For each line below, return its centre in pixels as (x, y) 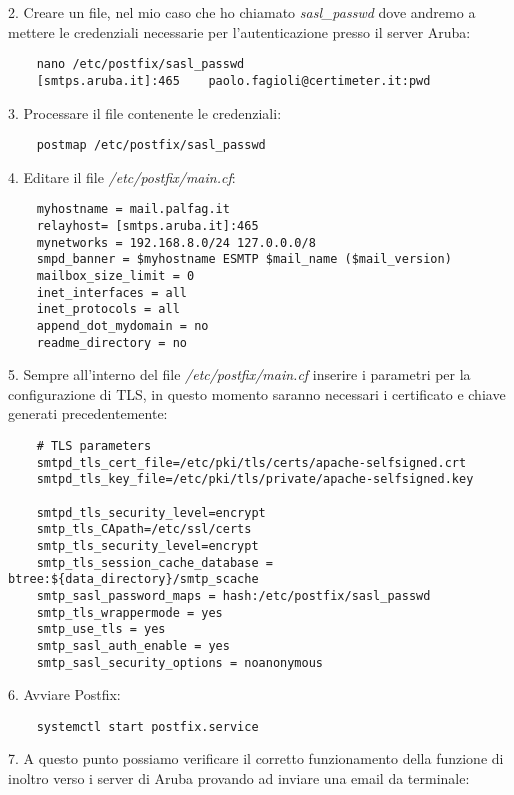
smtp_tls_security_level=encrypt (147, 545)
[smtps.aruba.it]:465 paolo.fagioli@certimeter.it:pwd (233, 80)
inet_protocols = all (108, 309)
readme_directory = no (111, 342)
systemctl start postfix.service (147, 726)
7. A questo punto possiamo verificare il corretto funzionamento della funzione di (256, 758)
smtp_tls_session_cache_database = (154, 562)
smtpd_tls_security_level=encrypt (151, 512)
